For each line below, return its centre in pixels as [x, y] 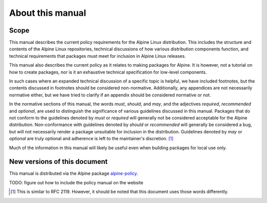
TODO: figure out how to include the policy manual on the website [76, 182]
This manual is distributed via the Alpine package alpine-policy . [74, 173]
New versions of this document [58, 162]
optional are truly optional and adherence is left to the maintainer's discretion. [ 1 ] [91, 139]
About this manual [48, 13]
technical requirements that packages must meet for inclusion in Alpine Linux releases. [98, 56]
